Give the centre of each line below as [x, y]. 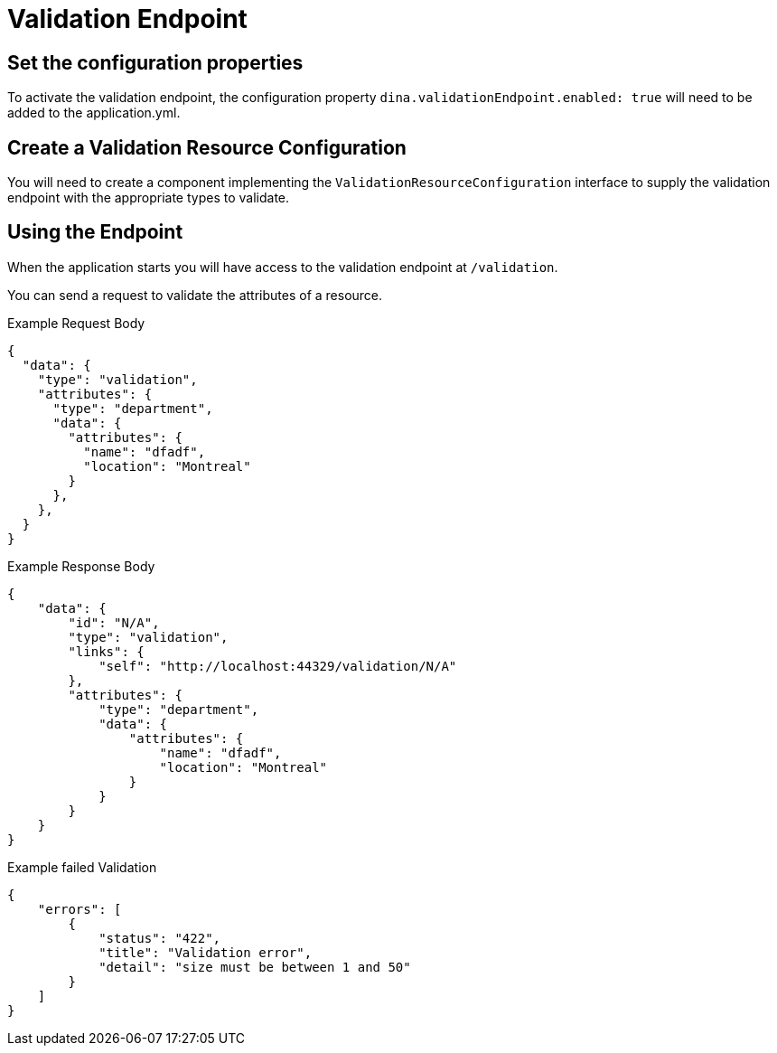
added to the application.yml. [94, 113]
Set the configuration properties [155, 62]
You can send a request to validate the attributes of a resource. [195, 295]
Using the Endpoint [95, 232]
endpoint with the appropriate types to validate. [149, 198]
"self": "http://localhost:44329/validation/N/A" [278, 666]
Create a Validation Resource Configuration [207, 147]
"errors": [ [80, 909]
